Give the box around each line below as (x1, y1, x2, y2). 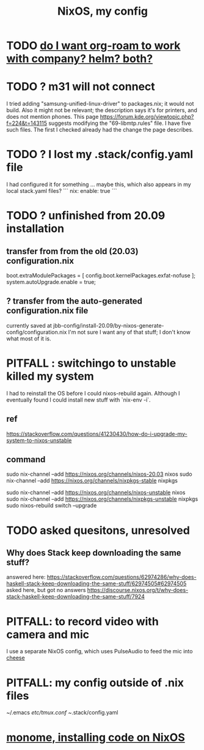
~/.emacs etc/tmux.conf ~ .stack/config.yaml (6, 709, 118, 716)
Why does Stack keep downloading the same (6, 548, 181, 558)
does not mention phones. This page (6, 113, 99, 121)
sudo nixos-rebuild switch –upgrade (6, 502, 97, 509)
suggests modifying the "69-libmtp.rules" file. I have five (48, 119, 191, 127)
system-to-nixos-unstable (6, 437, 72, 444)
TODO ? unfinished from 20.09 (6, 209, 166, 223)
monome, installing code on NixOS (6, 730, 185, 744)
